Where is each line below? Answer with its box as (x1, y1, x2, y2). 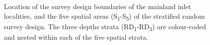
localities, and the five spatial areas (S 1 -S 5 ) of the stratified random (4, 11, 205, 22)
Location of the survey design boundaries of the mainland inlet (4, 1, 192, 11)
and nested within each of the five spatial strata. (4, 32, 148, 42)
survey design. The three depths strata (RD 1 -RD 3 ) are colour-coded (4, 21, 206, 33)
